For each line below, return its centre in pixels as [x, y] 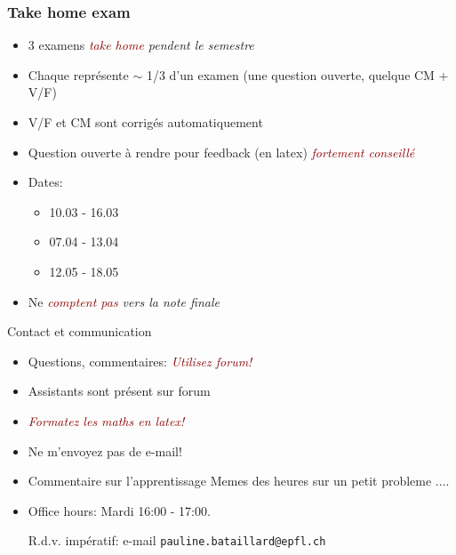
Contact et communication [80, 331]
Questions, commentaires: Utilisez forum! [140, 361]
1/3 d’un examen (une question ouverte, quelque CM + [297, 74]
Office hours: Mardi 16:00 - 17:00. [119, 510]
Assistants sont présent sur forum [119, 391]
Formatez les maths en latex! [106, 420]
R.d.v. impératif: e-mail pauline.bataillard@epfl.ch [177, 540]
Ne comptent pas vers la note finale [124, 301]
